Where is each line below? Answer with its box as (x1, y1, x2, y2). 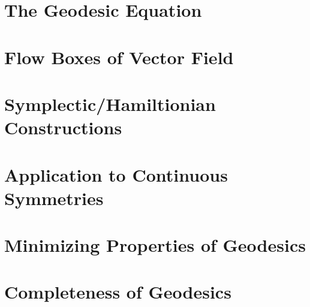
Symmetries (4, 185, 104, 210)
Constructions (4, 115, 122, 140)
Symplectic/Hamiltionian (4, 91, 216, 116)
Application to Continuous (4, 162, 228, 186)
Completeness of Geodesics (4, 279, 231, 304)
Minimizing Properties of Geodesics (4, 233, 306, 257)
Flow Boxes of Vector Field (4, 44, 234, 69)
